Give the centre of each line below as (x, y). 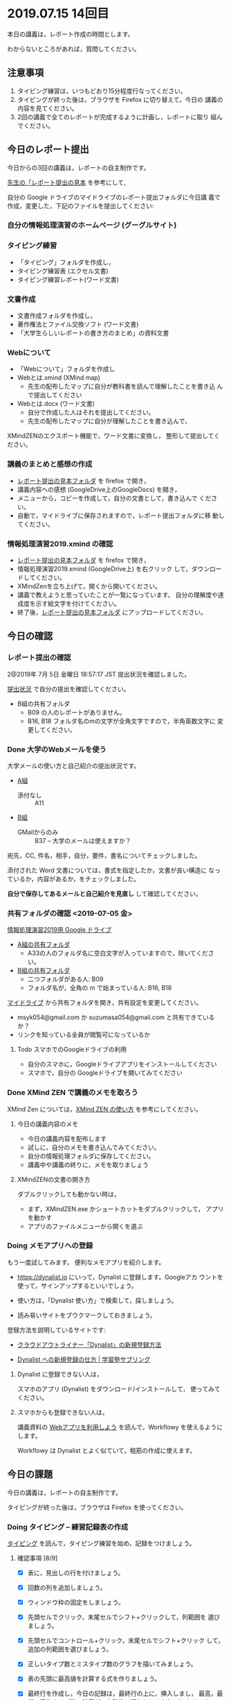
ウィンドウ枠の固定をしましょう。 (76, 1602)
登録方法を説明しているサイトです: (56, 1329)
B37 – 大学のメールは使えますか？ (83, 840)
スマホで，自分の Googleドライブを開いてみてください (105, 1073)
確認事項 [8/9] (37, 1558)
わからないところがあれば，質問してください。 (74, 49)
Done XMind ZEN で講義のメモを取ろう (73, 1093)
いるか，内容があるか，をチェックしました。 (76, 878)
